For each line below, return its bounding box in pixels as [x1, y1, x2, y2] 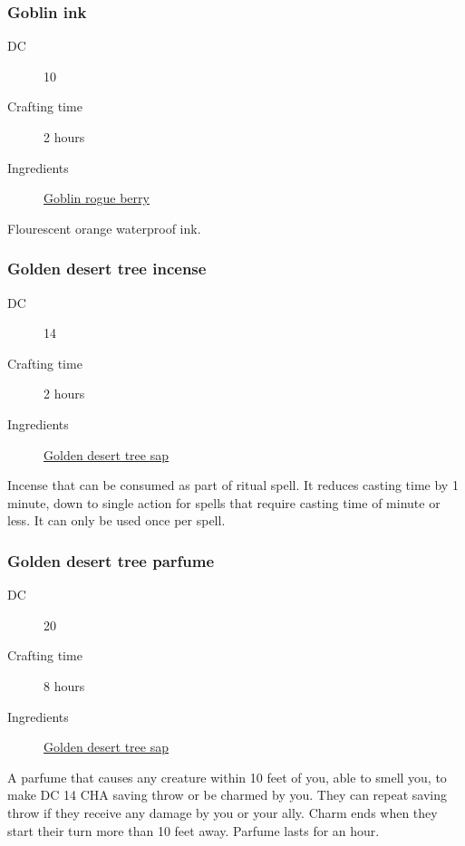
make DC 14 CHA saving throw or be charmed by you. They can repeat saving [7, 785, 448, 804]
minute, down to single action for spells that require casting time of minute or [7, 493, 441, 512]
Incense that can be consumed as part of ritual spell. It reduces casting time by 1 [7, 476, 459, 495]
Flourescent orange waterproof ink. [7, 218, 201, 237]
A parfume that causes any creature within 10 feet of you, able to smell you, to [7, 767, 447, 786]
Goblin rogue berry [44, 188, 150, 207]
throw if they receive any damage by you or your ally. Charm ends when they [7, 803, 438, 822]
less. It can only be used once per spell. [7, 511, 226, 530]
